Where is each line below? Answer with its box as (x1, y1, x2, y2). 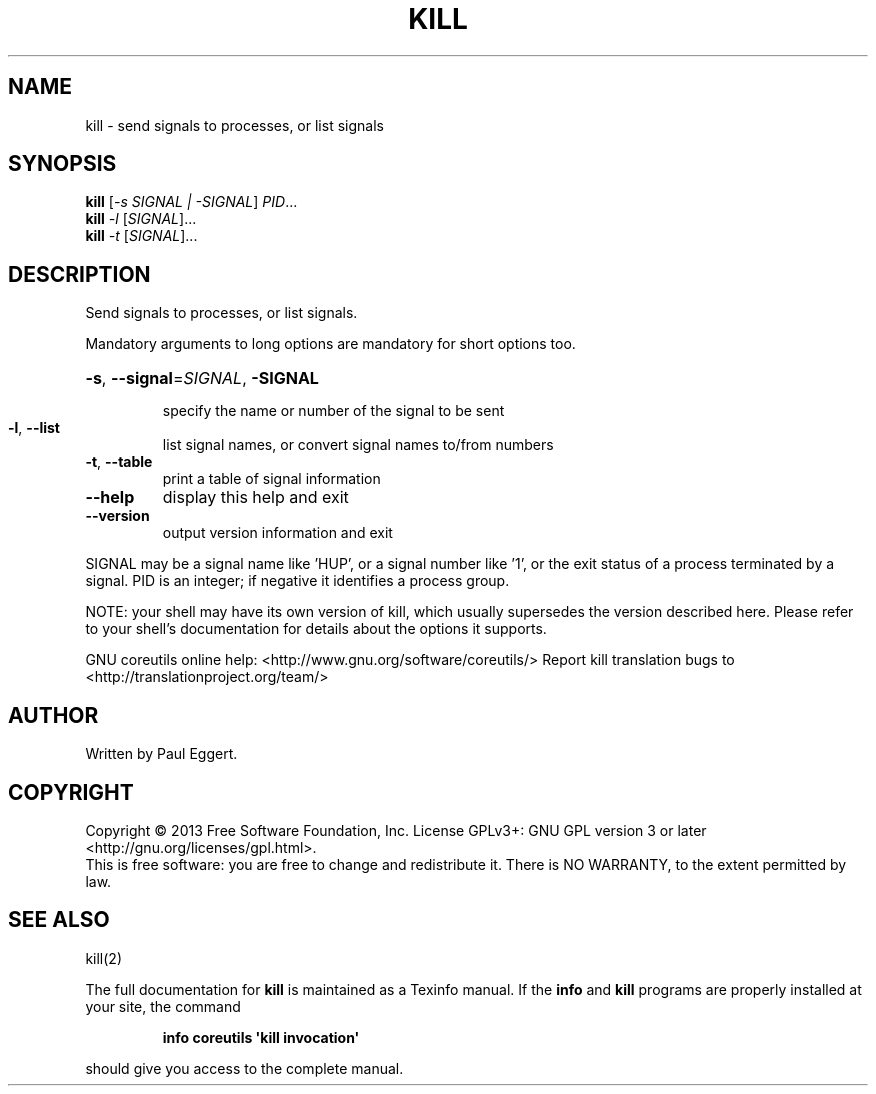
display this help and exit (162, 487, 349, 508)
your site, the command (85, 997, 241, 1015)
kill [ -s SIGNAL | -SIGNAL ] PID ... (85, 193, 298, 211)
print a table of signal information (162, 470, 381, 488)
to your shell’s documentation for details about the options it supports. (85, 620, 547, 638)
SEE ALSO (8, 907, 110, 933)
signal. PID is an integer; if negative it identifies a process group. (85, 572, 510, 590)
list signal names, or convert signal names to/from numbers (162, 436, 554, 454)
